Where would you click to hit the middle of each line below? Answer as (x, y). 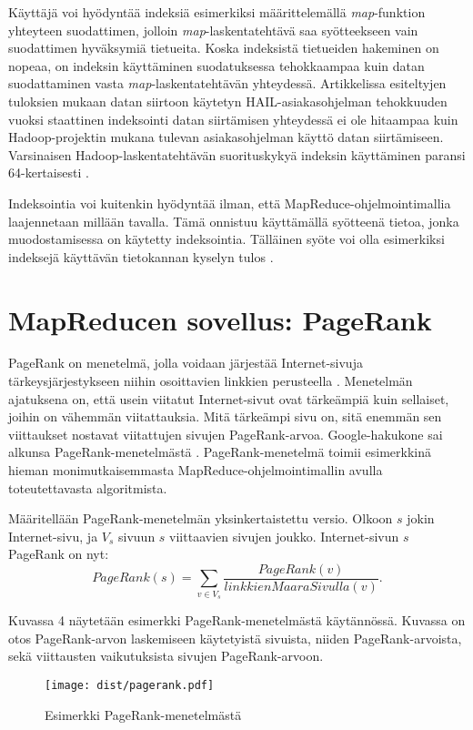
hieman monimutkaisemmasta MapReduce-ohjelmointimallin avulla (196, 470)
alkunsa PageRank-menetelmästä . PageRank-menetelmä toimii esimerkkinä (220, 452)
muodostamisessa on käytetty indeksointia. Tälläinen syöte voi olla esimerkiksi (226, 239)
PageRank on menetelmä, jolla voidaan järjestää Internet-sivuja (186, 363)
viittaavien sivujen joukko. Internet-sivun (284, 536)
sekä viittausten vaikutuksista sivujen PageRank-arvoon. (166, 656)
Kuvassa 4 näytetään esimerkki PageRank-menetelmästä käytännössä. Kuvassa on (237, 620)
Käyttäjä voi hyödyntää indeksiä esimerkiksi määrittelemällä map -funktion (217, 12)
